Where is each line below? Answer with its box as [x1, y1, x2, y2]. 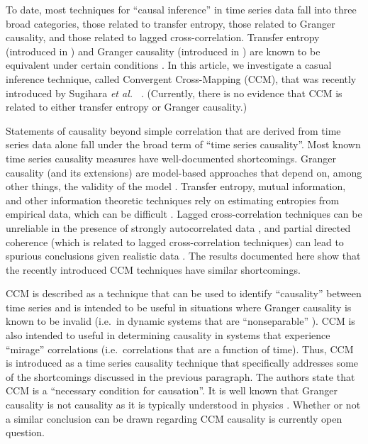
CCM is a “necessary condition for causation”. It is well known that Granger [6, 383, 338, 398]
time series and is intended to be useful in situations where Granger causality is [6, 299, 352, 314]
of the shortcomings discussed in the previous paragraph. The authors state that [6, 369, 355, 384]
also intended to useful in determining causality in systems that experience [6, 328, 330, 343]
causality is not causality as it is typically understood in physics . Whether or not [6, 397, 361, 412]
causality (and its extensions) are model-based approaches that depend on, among [6, 165, 362, 179]
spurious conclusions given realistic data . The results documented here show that [6, 248, 361, 263]
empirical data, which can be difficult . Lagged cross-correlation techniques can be [6, 206, 362, 221]
